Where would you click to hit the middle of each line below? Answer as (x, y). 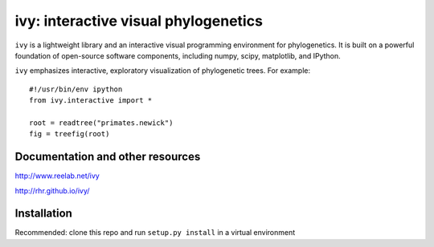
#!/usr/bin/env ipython (76, 89)
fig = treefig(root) (70, 134)
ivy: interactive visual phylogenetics (139, 21)
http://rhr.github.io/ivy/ (52, 190)
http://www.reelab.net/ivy (57, 176)
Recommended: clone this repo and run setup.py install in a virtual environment (155, 233)
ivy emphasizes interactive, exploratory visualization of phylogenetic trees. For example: (163, 71)
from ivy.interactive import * (91, 101)
